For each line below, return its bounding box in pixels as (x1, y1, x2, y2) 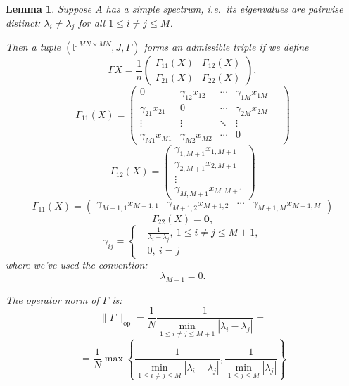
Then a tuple (6, 39, 61, 54)
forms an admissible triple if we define (144, 39, 309, 54)
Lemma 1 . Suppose (6, 1, 92, 15)
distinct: (6, 15, 41, 30)
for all (78, 15, 106, 30)
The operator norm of (6, 292, 99, 307)
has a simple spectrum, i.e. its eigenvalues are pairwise (106, 1, 343, 15)
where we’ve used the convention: (6, 257, 148, 272)
